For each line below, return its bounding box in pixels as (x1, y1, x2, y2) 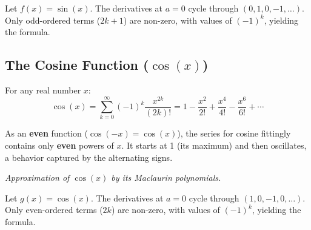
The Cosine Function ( (5, 55, 149, 74)
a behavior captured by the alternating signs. (5, 151, 173, 163)
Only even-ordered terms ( (5, 203, 103, 216)
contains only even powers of (5, 139, 114, 152)
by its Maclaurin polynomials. (111, 171, 221, 184)
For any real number (5, 83, 81, 96)
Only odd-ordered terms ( (5, 13, 101, 26)
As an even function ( (5, 127, 88, 140)
